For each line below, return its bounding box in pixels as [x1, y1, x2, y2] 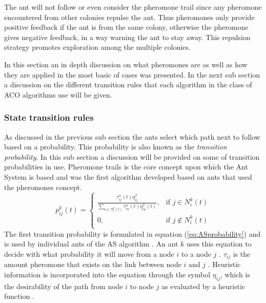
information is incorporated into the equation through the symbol [4, 269, 211, 280]
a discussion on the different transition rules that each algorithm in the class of [4, 79, 252, 90]
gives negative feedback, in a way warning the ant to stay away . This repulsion [4, 31, 251, 42]
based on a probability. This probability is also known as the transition [4, 141, 227, 152]
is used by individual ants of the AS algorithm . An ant [4, 238, 178, 249]
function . [4, 291, 34, 301]
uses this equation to [187, 238, 252, 249]
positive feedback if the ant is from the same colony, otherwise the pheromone [4, 22, 249, 32]
